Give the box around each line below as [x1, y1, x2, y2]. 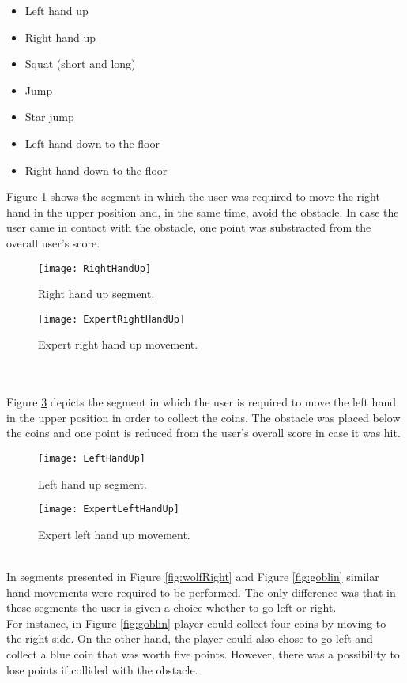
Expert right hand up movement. [38, 336, 198, 353]
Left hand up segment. [38, 475, 147, 492]
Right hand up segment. [38, 285, 155, 302]
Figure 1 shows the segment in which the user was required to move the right [6, 188, 380, 205]
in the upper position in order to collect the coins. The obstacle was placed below [6, 409, 401, 425]
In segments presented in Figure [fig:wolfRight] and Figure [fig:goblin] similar [6, 568, 379, 585]
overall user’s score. [6, 234, 100, 251]
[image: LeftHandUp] [38, 453, 146, 464]
